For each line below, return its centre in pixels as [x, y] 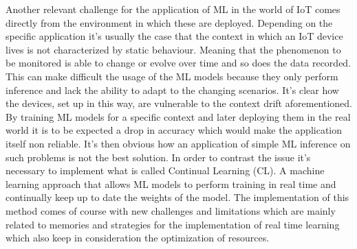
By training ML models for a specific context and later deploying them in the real [178, 116]
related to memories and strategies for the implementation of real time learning [173, 224]
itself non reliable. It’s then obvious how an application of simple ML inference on [178, 143]
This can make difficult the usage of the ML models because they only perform [172, 76]
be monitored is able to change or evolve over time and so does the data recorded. [178, 63]
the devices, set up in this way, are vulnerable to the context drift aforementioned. [179, 103]
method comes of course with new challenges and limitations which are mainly [171, 210]
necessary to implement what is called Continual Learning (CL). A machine [165, 170]
